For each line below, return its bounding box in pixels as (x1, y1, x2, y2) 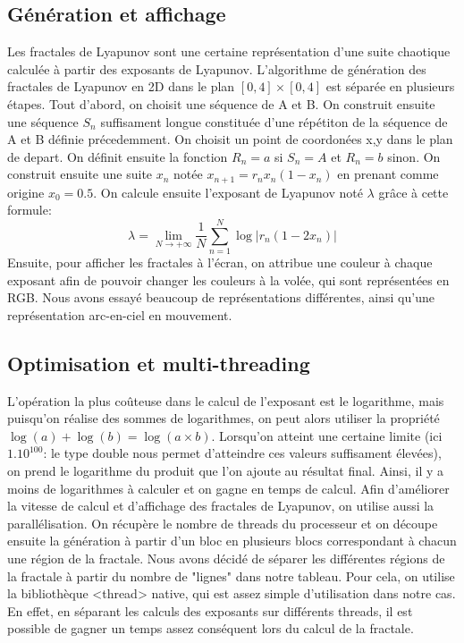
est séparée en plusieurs (325, 77, 455, 96)
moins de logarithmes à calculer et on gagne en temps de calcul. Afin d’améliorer (7, 478, 450, 497)
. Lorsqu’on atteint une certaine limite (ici (211, 426, 443, 444)
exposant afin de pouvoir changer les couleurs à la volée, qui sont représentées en (7, 270, 450, 289)
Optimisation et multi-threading (7, 349, 310, 376)
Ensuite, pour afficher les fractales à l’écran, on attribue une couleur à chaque (7, 253, 433, 272)
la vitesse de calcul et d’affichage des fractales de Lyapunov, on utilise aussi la (7, 496, 434, 515)
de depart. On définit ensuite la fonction (7, 147, 228, 165)
